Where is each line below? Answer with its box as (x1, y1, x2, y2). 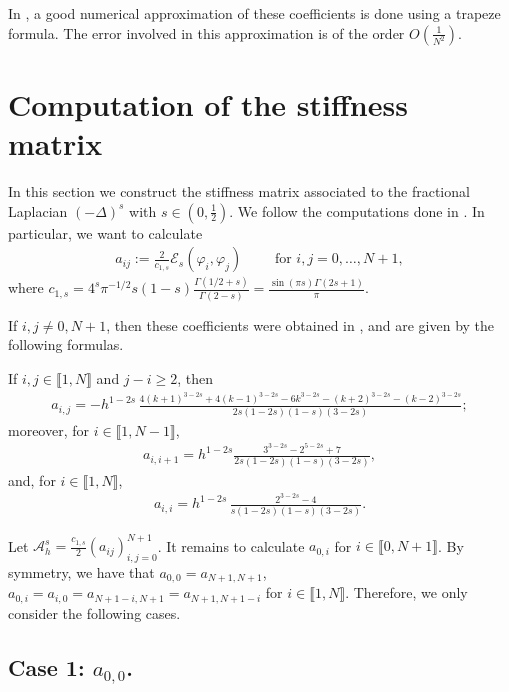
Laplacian (8, 200, 68, 221)
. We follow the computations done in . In (229, 200, 485, 221)
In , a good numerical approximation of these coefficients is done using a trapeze (8, 3, 501, 23)
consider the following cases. (8, 602, 181, 623)
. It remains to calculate (157, 535, 305, 556)
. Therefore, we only (345, 582, 468, 603)
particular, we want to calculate (8, 222, 203, 243)
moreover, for (8, 419, 90, 440)
